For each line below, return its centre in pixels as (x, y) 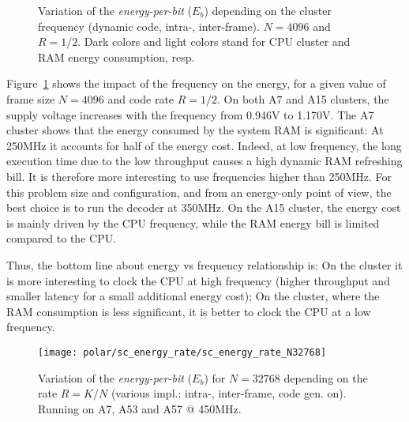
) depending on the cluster (268, 10)
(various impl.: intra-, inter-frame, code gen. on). (229, 393)
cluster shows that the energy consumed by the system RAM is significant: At (195, 130)
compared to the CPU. (62, 238)
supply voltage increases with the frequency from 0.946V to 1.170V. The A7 (190, 114)
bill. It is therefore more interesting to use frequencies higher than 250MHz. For (199, 176)
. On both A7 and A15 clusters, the (303, 98)
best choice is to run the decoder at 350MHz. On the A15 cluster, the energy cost (204, 207)
